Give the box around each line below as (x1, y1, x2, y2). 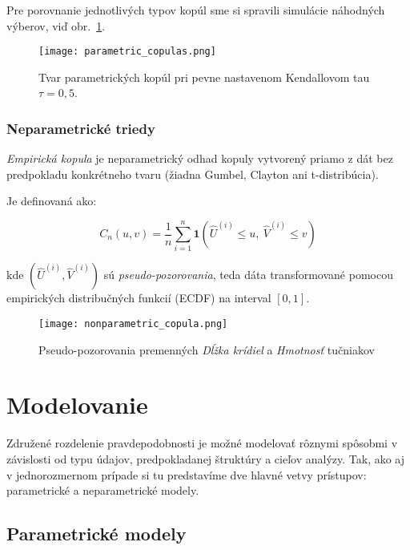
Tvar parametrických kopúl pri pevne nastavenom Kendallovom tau (38, 68, 370, 85)
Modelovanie (6, 388, 148, 421)
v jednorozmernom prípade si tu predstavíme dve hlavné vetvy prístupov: (6, 466, 367, 483)
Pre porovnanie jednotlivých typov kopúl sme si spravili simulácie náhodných (6, 2, 385, 18)
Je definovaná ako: (6, 192, 97, 209)
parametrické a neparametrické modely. (6, 482, 199, 499)
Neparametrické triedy (6, 118, 155, 138)
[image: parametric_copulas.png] (38, 46, 216, 58)
